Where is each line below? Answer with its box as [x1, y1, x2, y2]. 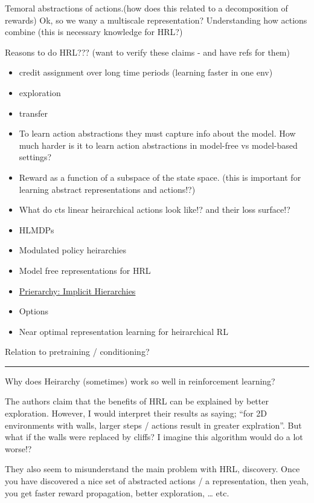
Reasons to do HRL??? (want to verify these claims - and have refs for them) [5, 45, 290, 58]
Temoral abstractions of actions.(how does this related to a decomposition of [5, 2, 288, 14]
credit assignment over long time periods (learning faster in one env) [19, 66, 273, 79]
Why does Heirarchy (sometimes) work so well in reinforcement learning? [5, 374, 275, 387]
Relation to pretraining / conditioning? [5, 345, 150, 358]
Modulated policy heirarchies [19, 244, 126, 256]
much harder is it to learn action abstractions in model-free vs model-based [19, 138, 298, 151]
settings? [19, 151, 52, 163]
